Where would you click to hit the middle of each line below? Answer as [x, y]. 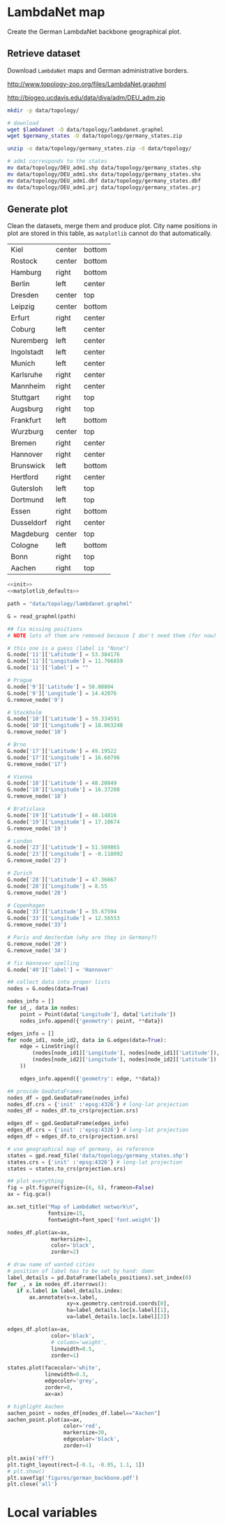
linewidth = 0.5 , [73, 1349]
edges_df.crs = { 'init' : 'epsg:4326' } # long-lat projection [98, 1130]
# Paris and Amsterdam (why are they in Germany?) [82, 938]
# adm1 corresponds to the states [58, 162]
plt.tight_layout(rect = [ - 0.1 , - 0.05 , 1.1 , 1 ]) [76, 1465]
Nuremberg [30, 341]
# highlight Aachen [36, 1406]
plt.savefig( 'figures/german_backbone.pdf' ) [73, 1478]
